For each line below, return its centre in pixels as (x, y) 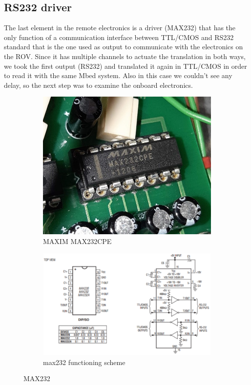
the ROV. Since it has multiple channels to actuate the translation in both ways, (125, 56)
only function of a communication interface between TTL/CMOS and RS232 (119, 37)
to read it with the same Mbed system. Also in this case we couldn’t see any (118, 75)
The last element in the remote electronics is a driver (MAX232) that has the (120, 28)
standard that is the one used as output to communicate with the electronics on (124, 47)
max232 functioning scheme (84, 362)
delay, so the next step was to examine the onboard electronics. (98, 85)
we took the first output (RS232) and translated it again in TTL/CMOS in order (125, 66)
